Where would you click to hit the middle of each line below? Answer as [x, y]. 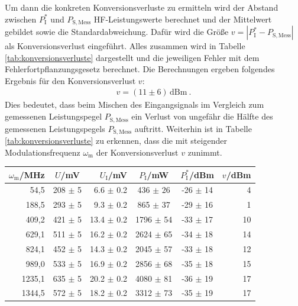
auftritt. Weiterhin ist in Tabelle [193, 128]
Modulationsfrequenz [43, 152]
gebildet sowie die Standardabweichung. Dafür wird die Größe [117, 32]
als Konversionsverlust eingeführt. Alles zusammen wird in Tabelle [125, 46]
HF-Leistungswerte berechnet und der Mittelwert [183, 19]
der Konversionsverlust [137, 152]
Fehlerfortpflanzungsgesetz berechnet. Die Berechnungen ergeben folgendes [140, 69]
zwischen [21, 19]
